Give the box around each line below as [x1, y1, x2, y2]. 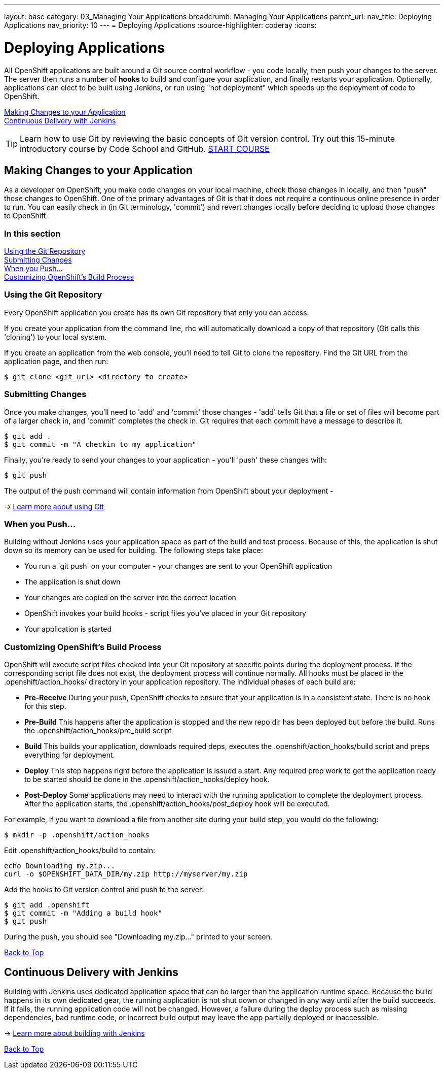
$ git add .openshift [4, 901, 90, 909]
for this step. [24, 702, 66, 711]
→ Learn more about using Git [4, 502, 104, 511]
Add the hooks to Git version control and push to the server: [4, 885, 204, 894]
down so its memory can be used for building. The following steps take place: [4, 546, 263, 555]
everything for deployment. [24, 751, 115, 760]
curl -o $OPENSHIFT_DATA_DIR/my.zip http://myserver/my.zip [4, 870, 248, 879]
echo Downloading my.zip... [4, 862, 116, 870]
